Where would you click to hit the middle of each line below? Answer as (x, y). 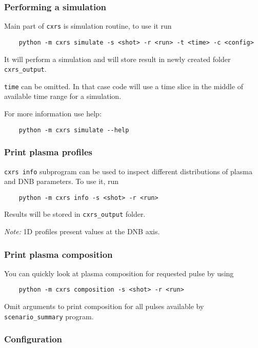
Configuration (33, 339)
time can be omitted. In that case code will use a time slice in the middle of (124, 86)
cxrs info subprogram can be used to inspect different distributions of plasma (128, 171)
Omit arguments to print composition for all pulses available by (104, 306)
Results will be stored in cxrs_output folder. (75, 214)
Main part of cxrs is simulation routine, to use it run (88, 26)
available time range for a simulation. (63, 96)
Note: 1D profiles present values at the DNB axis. (82, 231)
